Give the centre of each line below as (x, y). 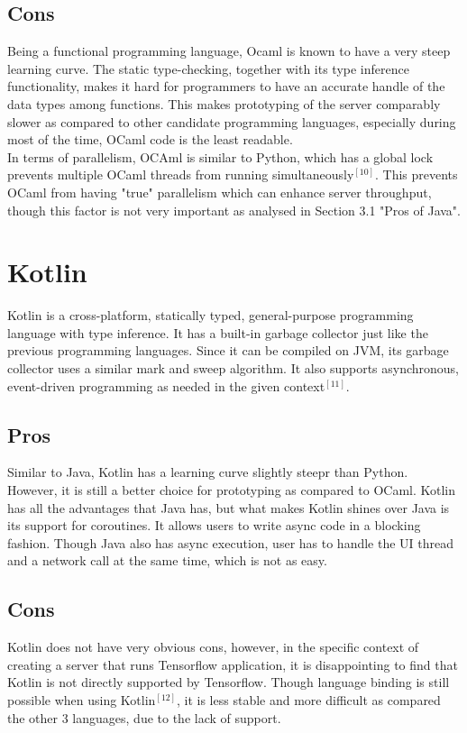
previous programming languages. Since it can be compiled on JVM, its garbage (228, 350)
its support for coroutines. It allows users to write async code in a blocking (214, 525)
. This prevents (416, 174)
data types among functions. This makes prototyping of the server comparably (224, 103)
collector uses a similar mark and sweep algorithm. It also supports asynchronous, (233, 368)
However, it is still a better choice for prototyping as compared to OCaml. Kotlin (232, 490)
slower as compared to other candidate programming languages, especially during (232, 121)
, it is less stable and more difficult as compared (309, 699)
